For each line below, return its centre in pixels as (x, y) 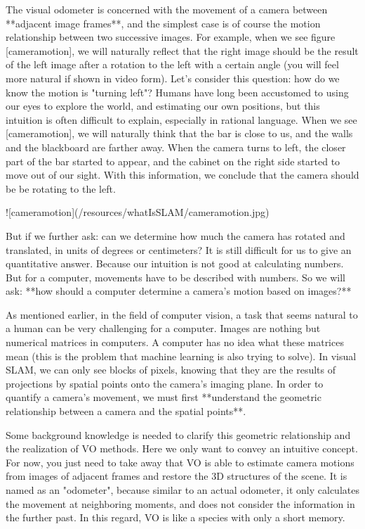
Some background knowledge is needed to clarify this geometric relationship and (178, 434)
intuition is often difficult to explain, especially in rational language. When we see (181, 119)
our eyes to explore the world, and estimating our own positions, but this (163, 106)
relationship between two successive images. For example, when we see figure (171, 37)
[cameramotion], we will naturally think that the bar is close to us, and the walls (179, 133)
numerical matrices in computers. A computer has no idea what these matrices (175, 342)
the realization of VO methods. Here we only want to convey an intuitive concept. (182, 448)
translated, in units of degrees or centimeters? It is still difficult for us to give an (179, 249)
